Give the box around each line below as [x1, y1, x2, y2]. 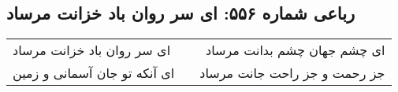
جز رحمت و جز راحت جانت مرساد [199, 64, 385, 83]
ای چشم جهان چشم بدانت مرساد [206, 41, 385, 60]
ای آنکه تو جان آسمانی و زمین [13, 64, 175, 83]
